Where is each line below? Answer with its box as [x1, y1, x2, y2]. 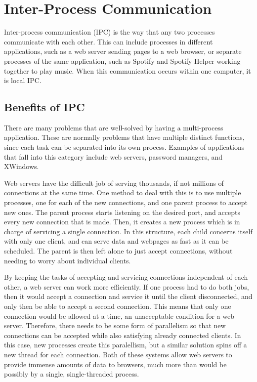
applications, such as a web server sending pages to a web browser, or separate [4, 46, 242, 56]
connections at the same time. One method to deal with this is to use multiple [4, 187, 241, 198]
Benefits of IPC [4, 99, 85, 115]
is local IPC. [4, 75, 42, 85]
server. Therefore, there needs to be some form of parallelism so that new [4, 320, 226, 331]
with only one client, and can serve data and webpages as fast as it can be [4, 236, 229, 246]
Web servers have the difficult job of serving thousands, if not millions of [4, 177, 224, 188]
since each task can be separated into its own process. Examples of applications [4, 142, 245, 152]
